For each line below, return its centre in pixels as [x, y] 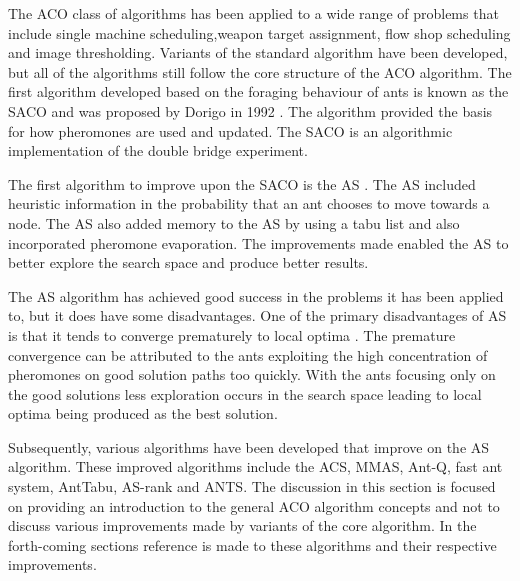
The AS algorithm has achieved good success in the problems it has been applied [256, 295]
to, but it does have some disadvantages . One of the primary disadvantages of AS [257, 315]
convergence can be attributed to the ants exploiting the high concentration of [248, 354]
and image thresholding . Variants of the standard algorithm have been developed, [258, 52]
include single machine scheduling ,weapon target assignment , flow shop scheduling [259, 32]
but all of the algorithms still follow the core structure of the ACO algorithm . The [260, 71]
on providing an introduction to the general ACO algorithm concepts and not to [254, 505]
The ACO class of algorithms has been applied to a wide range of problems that [253, 13]
